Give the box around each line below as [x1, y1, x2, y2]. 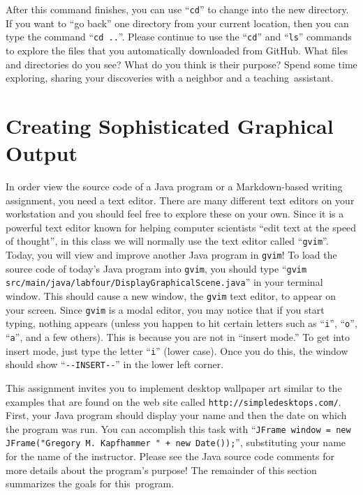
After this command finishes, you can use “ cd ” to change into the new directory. [6, 2, 349, 16]
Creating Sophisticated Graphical [6, 111, 334, 139]
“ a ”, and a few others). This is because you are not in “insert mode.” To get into [6, 329, 350, 344]
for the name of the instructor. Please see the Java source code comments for [6, 449, 335, 464]
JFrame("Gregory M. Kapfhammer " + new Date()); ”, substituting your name [6, 435, 346, 450]
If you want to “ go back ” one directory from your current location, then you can [6, 15, 349, 30]
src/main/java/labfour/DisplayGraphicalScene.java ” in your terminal [6, 275, 323, 289]
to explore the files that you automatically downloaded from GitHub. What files [6, 43, 348, 57]
